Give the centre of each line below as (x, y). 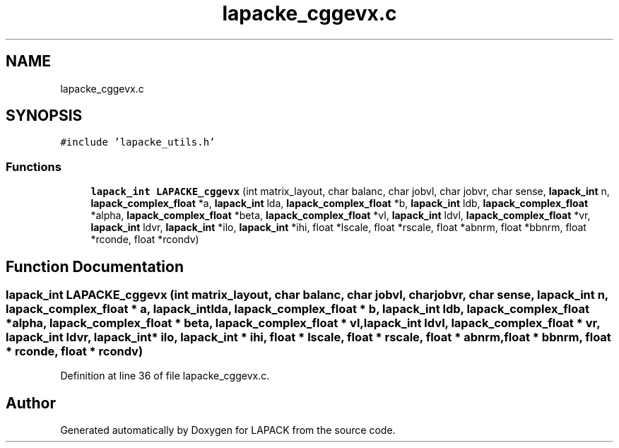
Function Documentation (95, 266)
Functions (34, 166)
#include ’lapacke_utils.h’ (138, 142)
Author (31, 403)
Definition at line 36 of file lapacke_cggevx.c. (165, 376)
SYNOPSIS (44, 116)
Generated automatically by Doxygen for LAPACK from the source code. (228, 430)
